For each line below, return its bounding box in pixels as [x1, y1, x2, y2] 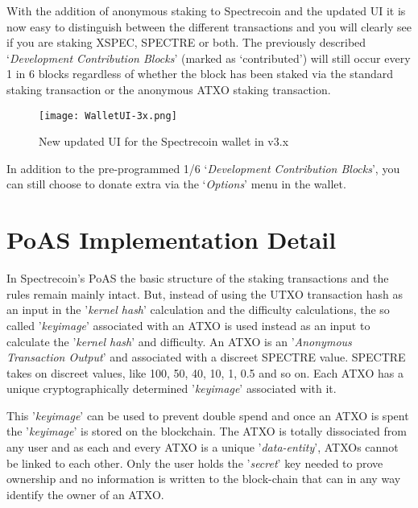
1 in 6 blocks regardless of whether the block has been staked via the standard [6, 65, 394, 82]
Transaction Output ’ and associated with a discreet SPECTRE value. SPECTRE [6, 349, 406, 366]
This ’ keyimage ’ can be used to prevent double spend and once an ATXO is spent [6, 407, 409, 423]
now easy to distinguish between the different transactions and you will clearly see [6, 18, 412, 35]
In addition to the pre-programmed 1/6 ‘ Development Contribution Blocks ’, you [6, 159, 400, 176]
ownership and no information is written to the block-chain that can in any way [6, 470, 401, 487]
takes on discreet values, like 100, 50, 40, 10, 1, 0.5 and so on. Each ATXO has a [6, 364, 404, 381]
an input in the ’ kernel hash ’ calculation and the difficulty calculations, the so [6, 301, 390, 318]
